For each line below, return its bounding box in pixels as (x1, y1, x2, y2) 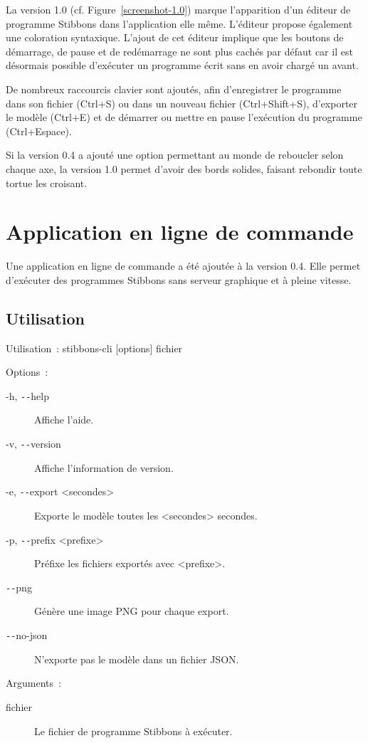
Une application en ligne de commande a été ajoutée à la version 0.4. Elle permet (6, 258, 361, 273)
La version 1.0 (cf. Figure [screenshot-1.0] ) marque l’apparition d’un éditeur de (6, 2, 351, 16)
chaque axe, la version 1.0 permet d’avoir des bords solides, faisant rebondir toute (6, 161, 362, 176)
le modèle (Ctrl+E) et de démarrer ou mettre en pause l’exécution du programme (6, 110, 362, 125)
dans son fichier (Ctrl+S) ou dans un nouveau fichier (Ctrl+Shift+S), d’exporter (6, 95, 358, 110)
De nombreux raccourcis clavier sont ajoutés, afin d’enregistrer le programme (6, 81, 342, 96)
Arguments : (6, 675, 61, 690)
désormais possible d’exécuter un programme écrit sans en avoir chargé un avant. (6, 58, 359, 73)
